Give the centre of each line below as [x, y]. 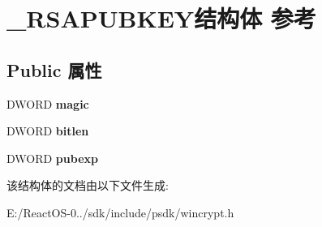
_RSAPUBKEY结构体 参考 [161, 18]
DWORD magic [48, 103]
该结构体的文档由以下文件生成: [88, 185]
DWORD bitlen [48, 131]
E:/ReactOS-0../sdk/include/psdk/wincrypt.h [120, 212]
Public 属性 [54, 69]
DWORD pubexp [52, 158]
